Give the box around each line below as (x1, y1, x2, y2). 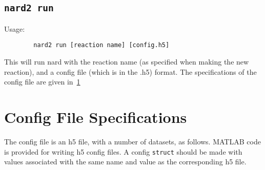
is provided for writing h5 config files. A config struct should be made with (4, 146, 242, 157)
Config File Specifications (4, 107, 187, 127)
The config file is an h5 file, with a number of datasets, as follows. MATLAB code (4, 136, 261, 146)
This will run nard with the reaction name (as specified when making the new (4, 56, 249, 67)
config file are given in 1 (4, 76, 80, 87)
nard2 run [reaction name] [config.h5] (33, 41, 170, 49)
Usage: (4, 23, 25, 34)
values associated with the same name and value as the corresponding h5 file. (4, 156, 247, 167)
